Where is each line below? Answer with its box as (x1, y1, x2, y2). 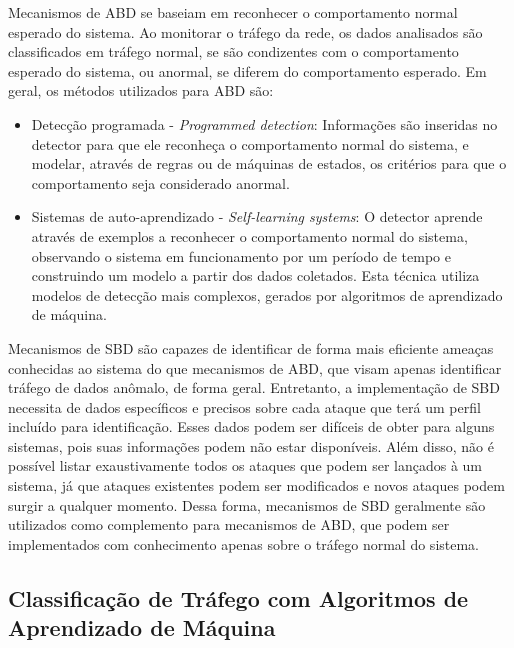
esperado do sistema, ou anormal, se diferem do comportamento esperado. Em (8, 60, 487, 81)
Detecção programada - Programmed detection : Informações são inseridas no (31, 113, 498, 134)
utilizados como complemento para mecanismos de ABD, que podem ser (8, 514, 450, 535)
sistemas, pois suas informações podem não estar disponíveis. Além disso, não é (8, 435, 494, 456)
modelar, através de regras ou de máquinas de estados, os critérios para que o (31, 153, 507, 174)
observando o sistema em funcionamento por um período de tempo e (31, 245, 451, 266)
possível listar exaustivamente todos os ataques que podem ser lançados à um (8, 455, 482, 476)
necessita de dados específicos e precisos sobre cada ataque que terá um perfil (8, 396, 481, 417)
